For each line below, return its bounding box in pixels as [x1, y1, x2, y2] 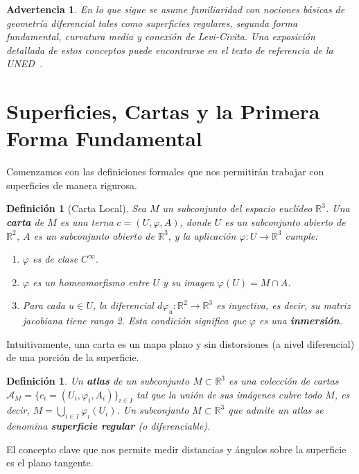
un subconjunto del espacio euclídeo [162, 201, 313, 216]
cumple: [285, 228, 318, 243]
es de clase [32, 252, 78, 266]
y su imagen [163, 274, 214, 289]
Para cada [22, 298, 65, 313]
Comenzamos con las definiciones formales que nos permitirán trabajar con [6, 164, 324, 179]
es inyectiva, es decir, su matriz [216, 298, 351, 313]
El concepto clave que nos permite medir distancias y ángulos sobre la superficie [6, 441, 347, 456]
